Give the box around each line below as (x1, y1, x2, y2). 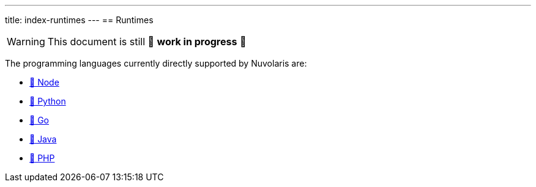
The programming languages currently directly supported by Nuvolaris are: (5, 58, 307, 68)
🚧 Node (29, 77, 59, 87)
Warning (7, 35, 45, 48)
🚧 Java (29, 134, 57, 144)
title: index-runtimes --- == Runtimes (5, 15, 154, 25)
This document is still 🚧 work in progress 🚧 (47, 35, 247, 48)
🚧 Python (29, 96, 66, 106)
